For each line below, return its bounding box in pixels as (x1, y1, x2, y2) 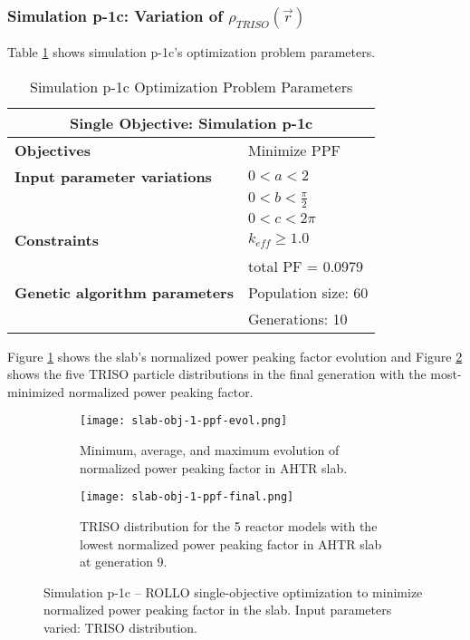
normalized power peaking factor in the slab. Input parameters (43, 600, 392, 619)
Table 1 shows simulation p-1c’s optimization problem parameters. (7, 43, 376, 62)
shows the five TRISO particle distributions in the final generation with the (7, 364, 427, 383)
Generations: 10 (247, 307, 348, 329)
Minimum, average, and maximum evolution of (80, 441, 340, 460)
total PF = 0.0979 (247, 255, 364, 276)
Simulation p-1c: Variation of (7, 4, 223, 26)
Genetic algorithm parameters (14, 281, 234, 303)
